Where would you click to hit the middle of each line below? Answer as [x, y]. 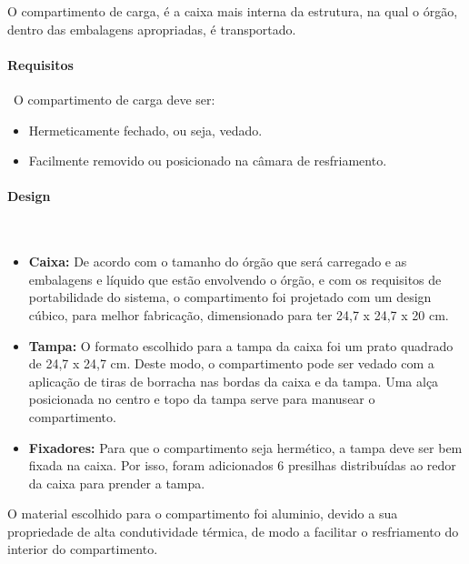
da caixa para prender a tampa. [117, 483]
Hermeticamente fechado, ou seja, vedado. [145, 130]
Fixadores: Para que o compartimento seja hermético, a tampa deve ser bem [245, 447]
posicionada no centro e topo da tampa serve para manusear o [202, 399]
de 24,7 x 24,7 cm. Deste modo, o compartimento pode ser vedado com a [231, 363]
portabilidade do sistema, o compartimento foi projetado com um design [230, 297]
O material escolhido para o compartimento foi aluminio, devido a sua [203, 514]
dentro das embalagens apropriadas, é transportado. [152, 29]
